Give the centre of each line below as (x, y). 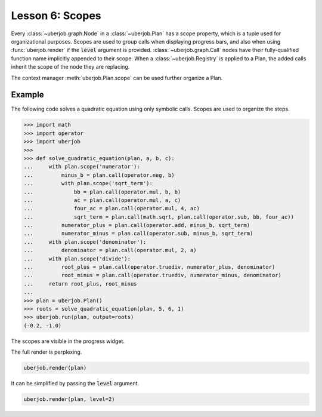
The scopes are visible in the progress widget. (68, 341)
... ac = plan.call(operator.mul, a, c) (102, 200)
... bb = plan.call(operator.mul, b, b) (102, 192)
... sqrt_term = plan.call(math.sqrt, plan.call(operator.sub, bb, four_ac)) (159, 217)
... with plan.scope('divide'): (77, 259)
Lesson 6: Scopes (56, 16)
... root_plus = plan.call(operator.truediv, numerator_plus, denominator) (149, 267)
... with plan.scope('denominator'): (85, 242)
